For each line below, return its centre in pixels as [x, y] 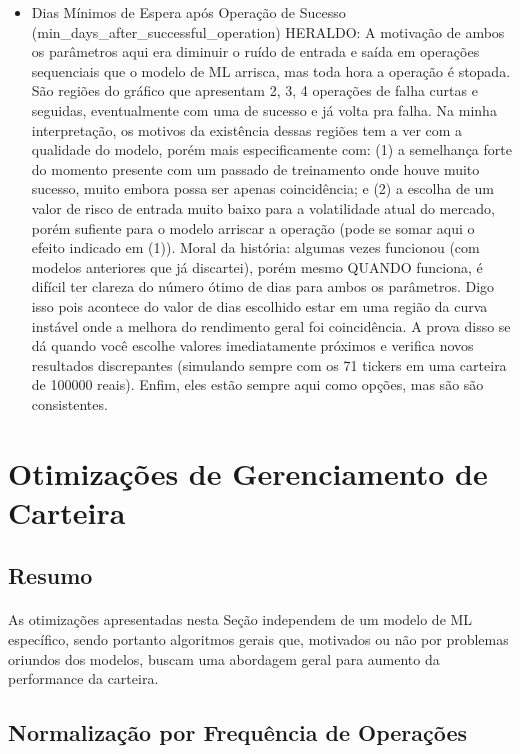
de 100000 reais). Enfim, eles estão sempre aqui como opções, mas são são [257, 384]
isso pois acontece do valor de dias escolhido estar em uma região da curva [259, 305]
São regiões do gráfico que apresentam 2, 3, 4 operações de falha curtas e [254, 90]
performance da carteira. [83, 678]
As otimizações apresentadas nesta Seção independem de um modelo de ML [240, 619]
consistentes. [69, 403]
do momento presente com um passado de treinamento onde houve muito [255, 168]
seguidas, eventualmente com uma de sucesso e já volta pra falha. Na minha [264, 109]
